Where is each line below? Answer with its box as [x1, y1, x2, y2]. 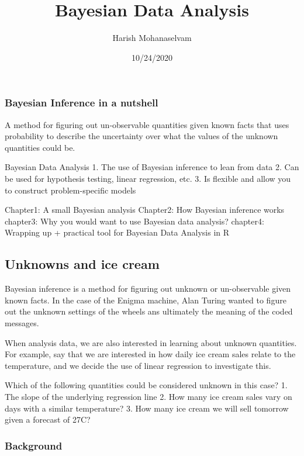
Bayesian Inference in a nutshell [5, 95, 158, 110]
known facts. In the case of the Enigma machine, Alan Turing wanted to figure [5, 293, 286, 306]
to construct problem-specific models [5, 184, 136, 196]
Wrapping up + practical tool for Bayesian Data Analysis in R [5, 226, 230, 239]
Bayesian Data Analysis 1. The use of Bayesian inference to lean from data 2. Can [5, 161, 299, 173]
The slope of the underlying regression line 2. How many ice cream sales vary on [5, 390, 292, 402]
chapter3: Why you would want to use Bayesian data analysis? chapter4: [5, 215, 264, 227]
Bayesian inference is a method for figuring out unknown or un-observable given [5, 282, 291, 295]
